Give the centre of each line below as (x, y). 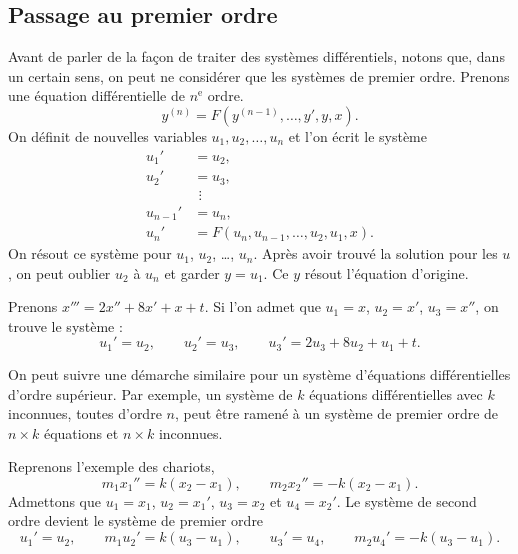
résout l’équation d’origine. (386, 272)
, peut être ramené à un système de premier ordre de (336, 413)
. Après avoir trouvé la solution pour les (375, 253)
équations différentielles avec (396, 393)
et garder (192, 272)
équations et (81, 432)
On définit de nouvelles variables (107, 135)
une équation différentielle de (96, 95)
